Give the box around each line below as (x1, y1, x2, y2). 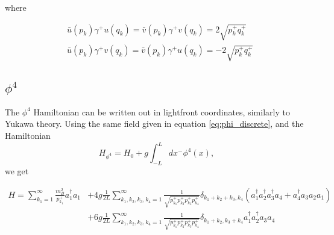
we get (5, 164, 29, 177)
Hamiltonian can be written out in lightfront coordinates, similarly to (33, 105, 290, 118)
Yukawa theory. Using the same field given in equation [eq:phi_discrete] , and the (5, 117, 304, 130)
